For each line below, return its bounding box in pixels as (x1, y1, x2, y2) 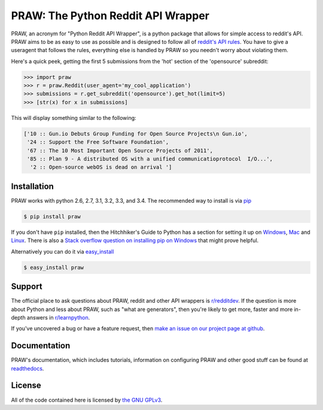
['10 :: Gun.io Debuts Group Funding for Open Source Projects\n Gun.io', (23, 130, 248, 137)
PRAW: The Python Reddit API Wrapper (11, 9, 209, 22)
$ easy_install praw (23, 264, 84, 271)
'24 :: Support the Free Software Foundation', (27, 138, 169, 146)
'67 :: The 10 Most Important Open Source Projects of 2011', (27, 147, 214, 154)
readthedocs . (11, 364, 44, 372)
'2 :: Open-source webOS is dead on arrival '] (30, 164, 172, 171)
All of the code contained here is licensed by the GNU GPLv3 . (11, 396, 163, 403)
